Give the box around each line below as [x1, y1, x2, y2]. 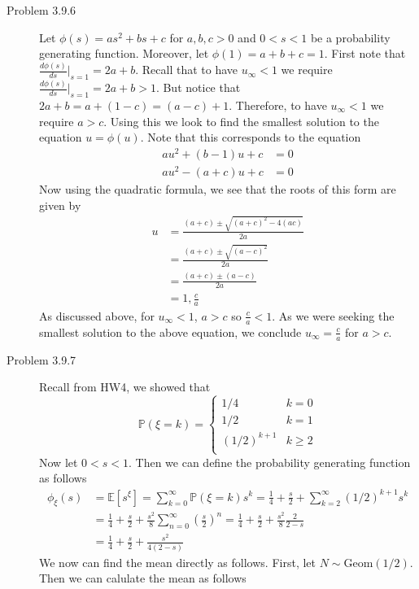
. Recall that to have [135, 61, 238, 78]
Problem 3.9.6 [7, 2, 76, 18]
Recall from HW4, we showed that [39, 378, 211, 395]
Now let [39, 453, 78, 470]
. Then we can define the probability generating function [129, 453, 411, 470]
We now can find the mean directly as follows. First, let [39, 553, 316, 570]
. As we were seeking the [272, 307, 395, 324]
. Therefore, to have [229, 97, 327, 113]
